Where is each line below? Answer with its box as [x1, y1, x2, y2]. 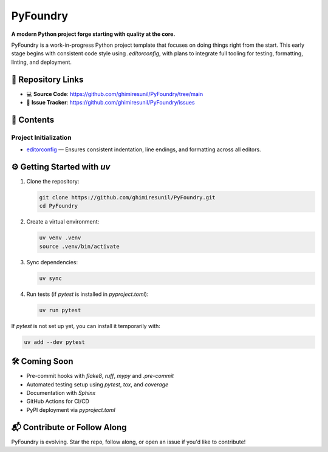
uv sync [39, 275, 62, 282]
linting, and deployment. [11, 58, 72, 66]
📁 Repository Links [11, 74, 84, 84]
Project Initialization [11, 133, 72, 142]
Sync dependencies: [26, 258, 78, 265]
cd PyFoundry [39, 202, 78, 210]
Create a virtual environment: [26, 218, 100, 225]
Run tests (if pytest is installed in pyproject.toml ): [26, 290, 149, 298]
